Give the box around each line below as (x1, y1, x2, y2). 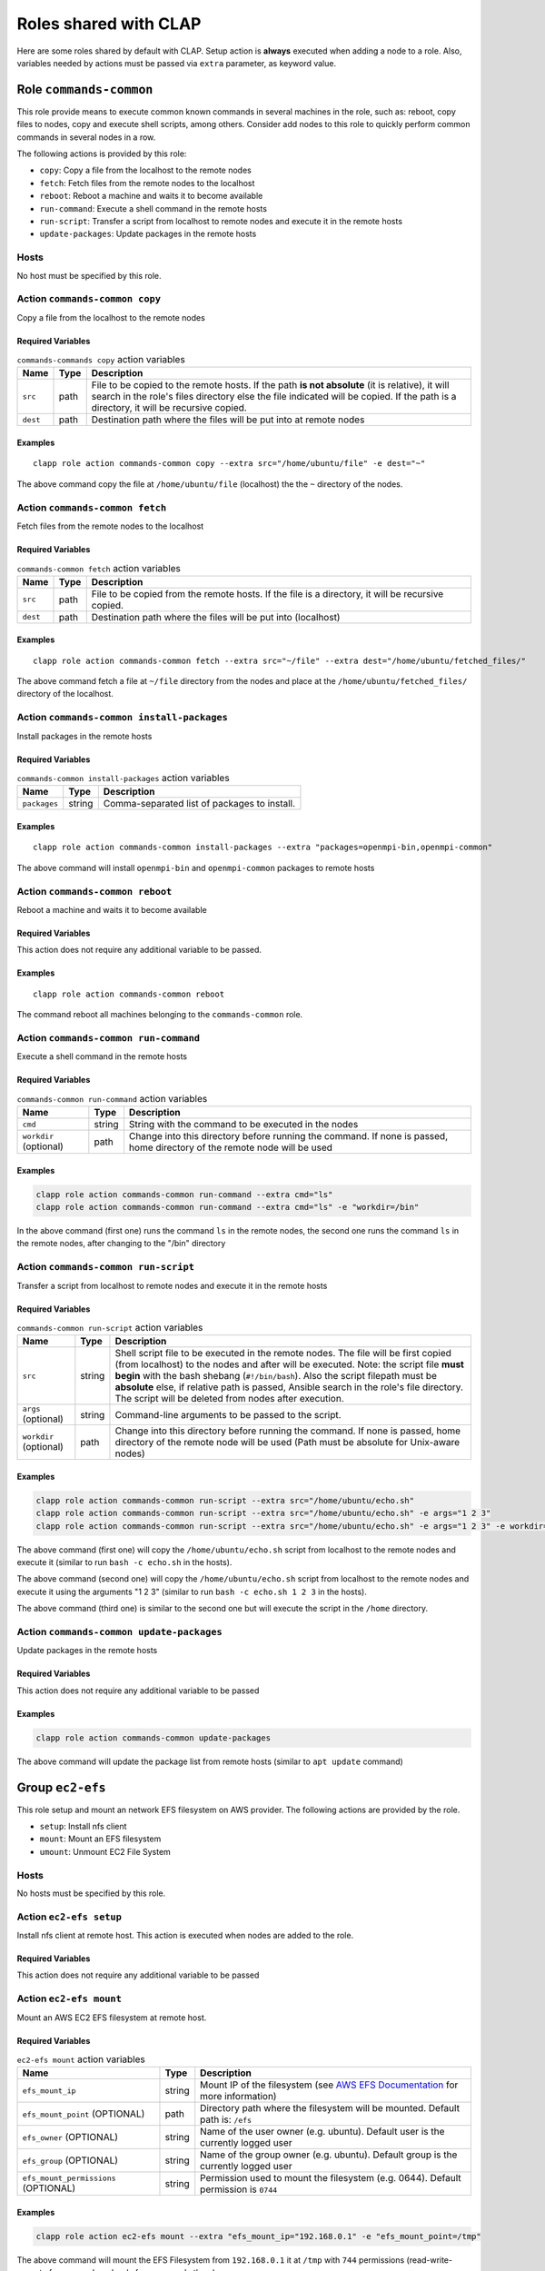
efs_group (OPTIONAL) (22, 2154, 118, 2167)
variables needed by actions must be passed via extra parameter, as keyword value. (16, 57, 336, 68)
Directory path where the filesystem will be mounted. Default (200, 2102, 461, 2115)
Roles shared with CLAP (16, 14, 202, 34)
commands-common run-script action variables (16, 1322, 203, 1334)
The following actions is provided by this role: (16, 148, 187, 159)
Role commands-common (16, 82, 154, 97)
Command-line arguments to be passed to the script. (114, 1408, 342, 1421)
